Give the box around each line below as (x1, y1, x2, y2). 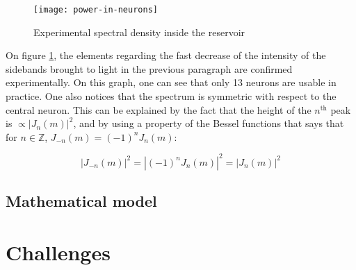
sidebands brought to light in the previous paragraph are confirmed (6, 61, 293, 76)
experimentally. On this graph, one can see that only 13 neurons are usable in (6, 75, 337, 90)
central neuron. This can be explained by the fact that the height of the (6, 102, 311, 117)
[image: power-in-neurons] (33, 5, 158, 15)
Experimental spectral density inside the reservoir (33, 24, 245, 39)
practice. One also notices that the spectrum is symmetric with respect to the (6, 89, 337, 103)
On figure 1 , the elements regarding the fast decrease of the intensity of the (6, 48, 326, 62)
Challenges (6, 237, 111, 266)
